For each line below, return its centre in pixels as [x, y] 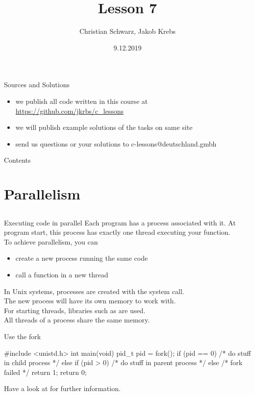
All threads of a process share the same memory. [77, 320]
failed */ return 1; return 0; [45, 372]
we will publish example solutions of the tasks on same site [104, 127]
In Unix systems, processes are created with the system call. [94, 291]
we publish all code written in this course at [82, 101]
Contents [17, 160]
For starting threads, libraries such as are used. [75, 310]
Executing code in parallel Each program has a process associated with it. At [120, 222]
